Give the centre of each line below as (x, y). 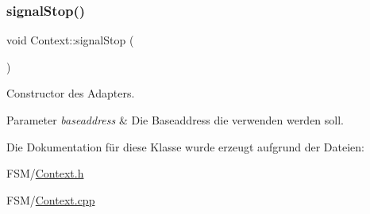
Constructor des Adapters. (71, 93)
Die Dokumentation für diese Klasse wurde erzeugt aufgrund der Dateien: (185, 146)
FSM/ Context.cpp (51, 199)
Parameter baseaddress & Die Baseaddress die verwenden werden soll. (175, 120)
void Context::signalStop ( (70, 40)
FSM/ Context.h (45, 173)
